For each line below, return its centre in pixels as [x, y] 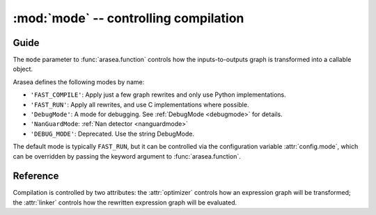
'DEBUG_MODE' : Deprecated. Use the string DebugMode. [112, 134]
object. [23, 69]
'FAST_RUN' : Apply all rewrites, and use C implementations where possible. [140, 104]
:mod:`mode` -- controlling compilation [128, 18]
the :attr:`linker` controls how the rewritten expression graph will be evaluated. [125, 202]
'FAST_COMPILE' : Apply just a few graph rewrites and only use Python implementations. [158, 95]
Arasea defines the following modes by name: [79, 82]
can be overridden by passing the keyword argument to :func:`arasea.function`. [127, 156]
